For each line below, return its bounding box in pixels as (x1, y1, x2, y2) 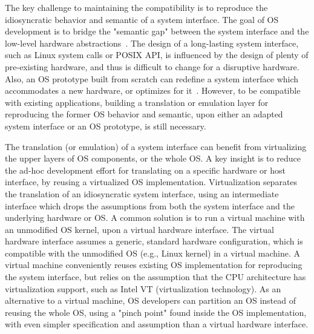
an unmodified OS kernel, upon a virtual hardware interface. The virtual (5, 223, 274, 235)
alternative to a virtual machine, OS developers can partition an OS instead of (5, 294, 296, 307)
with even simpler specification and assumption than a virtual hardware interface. (5, 318, 309, 330)
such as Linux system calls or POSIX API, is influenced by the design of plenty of (5, 48, 309, 61)
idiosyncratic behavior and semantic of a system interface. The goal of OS (5, 13, 279, 25)
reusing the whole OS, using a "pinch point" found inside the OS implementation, (5, 306, 307, 318)
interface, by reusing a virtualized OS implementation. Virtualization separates (5, 175, 298, 188)
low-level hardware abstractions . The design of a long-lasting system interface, (5, 36, 299, 49)
